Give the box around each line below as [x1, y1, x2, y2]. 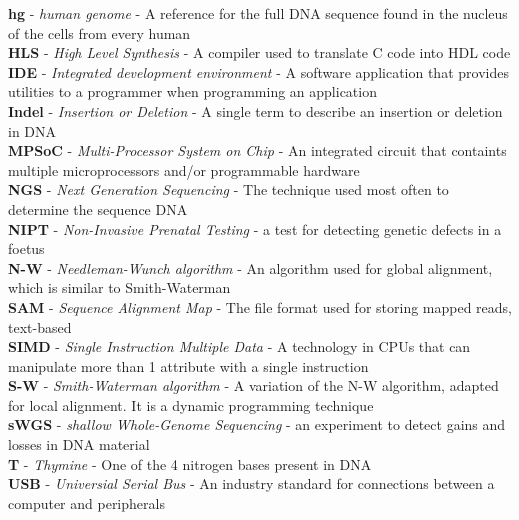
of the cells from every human [8, 22, 191, 43]
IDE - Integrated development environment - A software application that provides [8, 61, 509, 82]
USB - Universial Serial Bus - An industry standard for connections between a [8, 473, 495, 494]
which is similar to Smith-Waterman [8, 277, 231, 298]
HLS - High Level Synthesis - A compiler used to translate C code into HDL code [8, 42, 511, 63]
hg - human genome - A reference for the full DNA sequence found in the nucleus [8, 3, 508, 23]
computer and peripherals [8, 492, 165, 513]
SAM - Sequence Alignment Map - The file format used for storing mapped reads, [8, 296, 513, 317]
